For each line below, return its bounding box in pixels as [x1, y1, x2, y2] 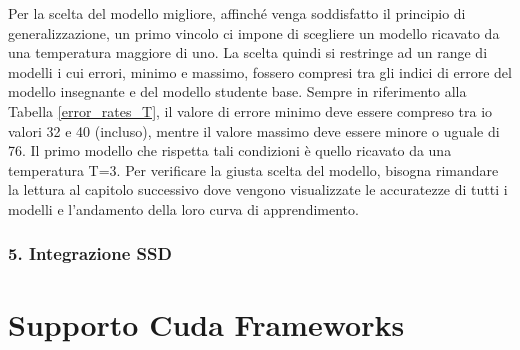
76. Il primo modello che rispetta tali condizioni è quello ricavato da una [8, 140, 452, 161]
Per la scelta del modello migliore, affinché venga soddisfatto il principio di [8, 3, 466, 23]
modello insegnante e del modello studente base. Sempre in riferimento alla [8, 81, 467, 102]
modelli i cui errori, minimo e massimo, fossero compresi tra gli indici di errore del [8, 61, 512, 82]
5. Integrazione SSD [8, 241, 172, 266]
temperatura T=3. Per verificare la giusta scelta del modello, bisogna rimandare [8, 159, 499, 180]
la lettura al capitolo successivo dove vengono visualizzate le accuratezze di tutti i [8, 179, 508, 200]
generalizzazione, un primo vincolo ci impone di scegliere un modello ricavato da [8, 22, 500, 43]
